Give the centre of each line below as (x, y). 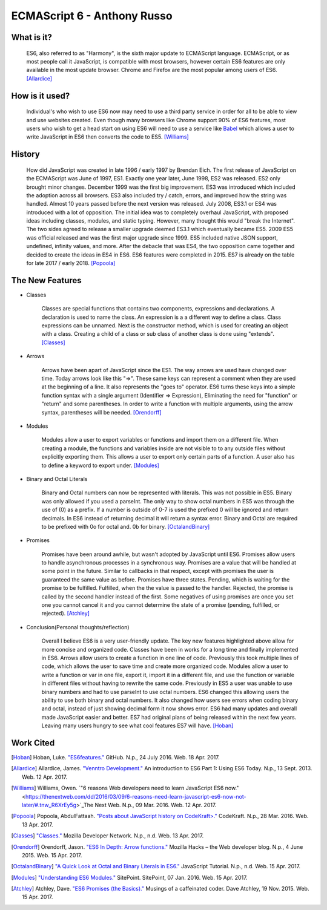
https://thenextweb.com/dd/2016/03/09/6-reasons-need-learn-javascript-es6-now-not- (136, 796)
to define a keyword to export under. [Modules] (101, 465)
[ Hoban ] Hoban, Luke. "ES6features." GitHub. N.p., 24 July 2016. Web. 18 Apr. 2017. (116, 758)
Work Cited (33, 743)
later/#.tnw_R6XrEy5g (49, 805)
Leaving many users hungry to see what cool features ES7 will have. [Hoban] (137, 725)
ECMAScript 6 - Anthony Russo (92, 16)
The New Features (46, 280)
